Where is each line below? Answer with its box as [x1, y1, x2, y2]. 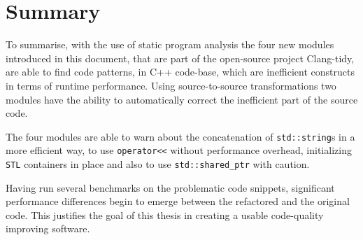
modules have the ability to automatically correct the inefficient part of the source [6, 92, 358, 106]
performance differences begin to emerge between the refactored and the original [6, 194, 350, 209]
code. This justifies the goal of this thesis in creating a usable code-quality [6, 207, 324, 222]
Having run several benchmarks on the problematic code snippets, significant [6, 180, 335, 195]
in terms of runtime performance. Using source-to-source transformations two [6, 78, 336, 92]
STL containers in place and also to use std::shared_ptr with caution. [6, 157, 310, 171]
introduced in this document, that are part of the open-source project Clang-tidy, [6, 50, 355, 65]
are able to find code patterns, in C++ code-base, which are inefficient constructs [6, 64, 355, 79]
